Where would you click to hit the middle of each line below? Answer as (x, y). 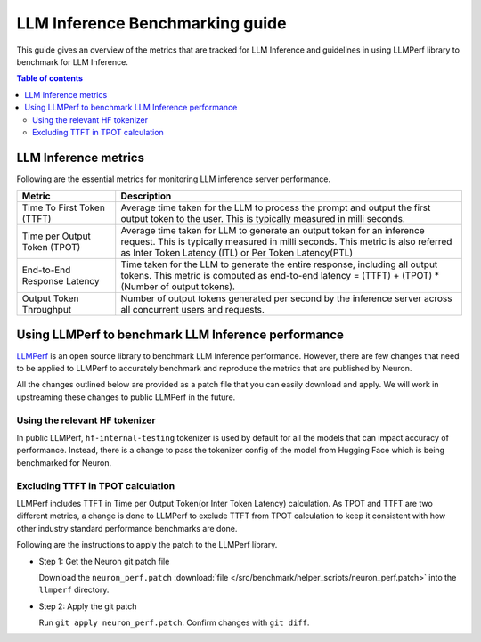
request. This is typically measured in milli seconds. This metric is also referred (286, 242)
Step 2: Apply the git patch (88, 606)
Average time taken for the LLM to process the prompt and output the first (276, 207)
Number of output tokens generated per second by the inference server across (287, 298)
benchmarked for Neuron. (64, 462)
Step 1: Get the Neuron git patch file (104, 561)
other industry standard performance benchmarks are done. (127, 528)
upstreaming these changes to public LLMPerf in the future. (126, 397)
